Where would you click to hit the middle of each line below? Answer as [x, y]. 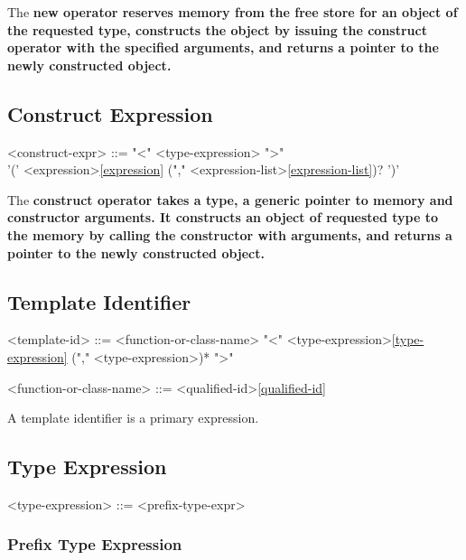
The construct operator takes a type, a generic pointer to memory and [230, 199]
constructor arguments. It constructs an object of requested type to [223, 217]
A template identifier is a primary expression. [133, 418]
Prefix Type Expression [95, 544]
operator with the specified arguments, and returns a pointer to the [223, 47]
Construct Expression [110, 113]
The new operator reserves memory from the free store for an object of [233, 12]
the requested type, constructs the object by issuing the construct [217, 29]
